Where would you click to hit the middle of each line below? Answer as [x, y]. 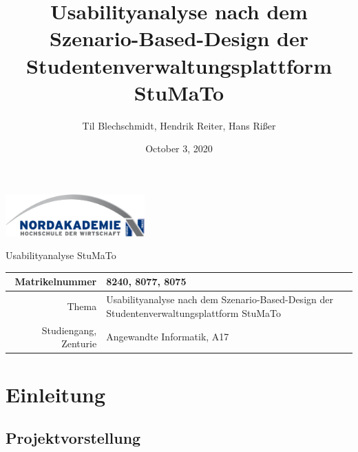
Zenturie [79, 343]
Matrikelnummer [56, 281]
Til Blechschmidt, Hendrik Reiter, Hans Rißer [179, 125]
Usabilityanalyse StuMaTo [61, 255]
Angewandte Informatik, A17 [168, 337]
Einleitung [56, 394]
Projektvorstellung [73, 438]
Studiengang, [69, 330]
